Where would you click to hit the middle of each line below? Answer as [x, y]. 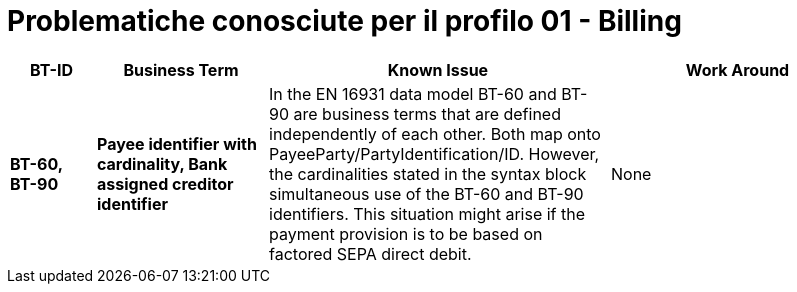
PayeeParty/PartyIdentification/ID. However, [434, 153]
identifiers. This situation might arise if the [427, 213]
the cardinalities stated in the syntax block [428, 173]
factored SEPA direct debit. [370, 253]
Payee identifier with [177, 143]
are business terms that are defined [427, 113]
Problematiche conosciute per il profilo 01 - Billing [344, 21]
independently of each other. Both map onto [435, 133]
